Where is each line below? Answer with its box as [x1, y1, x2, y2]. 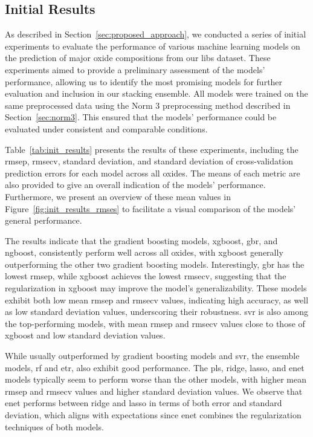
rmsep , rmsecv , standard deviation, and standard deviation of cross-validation [5, 155, 294, 167]
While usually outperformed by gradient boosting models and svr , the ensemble [5, 349, 300, 362]
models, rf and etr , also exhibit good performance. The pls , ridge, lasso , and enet [5, 361, 305, 374]
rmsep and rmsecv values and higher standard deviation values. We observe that [5, 384, 303, 397]
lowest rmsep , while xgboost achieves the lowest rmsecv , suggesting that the [5, 270, 286, 282]
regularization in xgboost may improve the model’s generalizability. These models [5, 282, 307, 294]
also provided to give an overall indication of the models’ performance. [5, 178, 266, 191]
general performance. [5, 214, 82, 227]
